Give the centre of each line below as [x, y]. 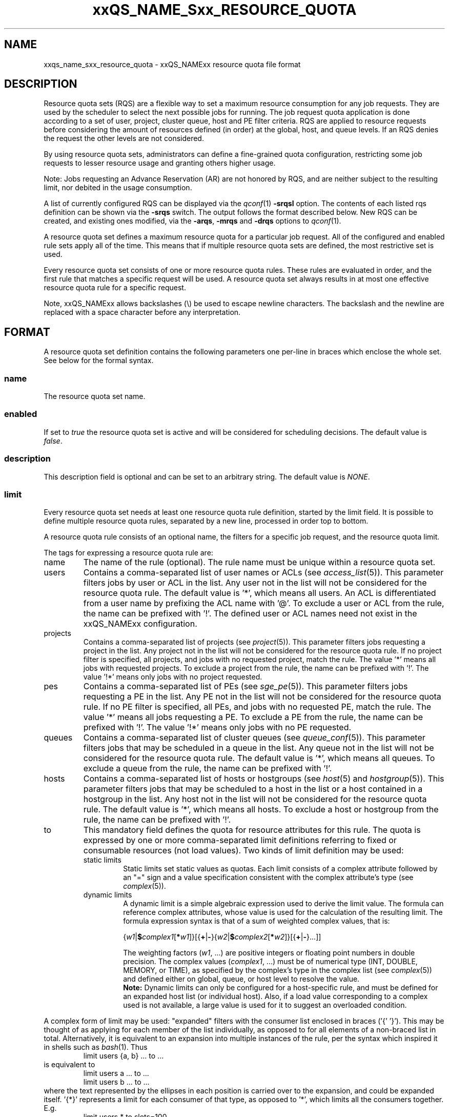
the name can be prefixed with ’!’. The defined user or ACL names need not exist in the [250, 614]
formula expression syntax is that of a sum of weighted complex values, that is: [257, 921]
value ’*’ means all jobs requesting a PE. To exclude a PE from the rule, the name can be [253, 717]
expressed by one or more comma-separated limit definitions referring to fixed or [240, 840]
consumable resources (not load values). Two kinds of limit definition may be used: [243, 851]
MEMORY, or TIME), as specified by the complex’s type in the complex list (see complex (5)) [278, 970]
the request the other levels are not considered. [124, 138]
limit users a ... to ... [116, 1073]
